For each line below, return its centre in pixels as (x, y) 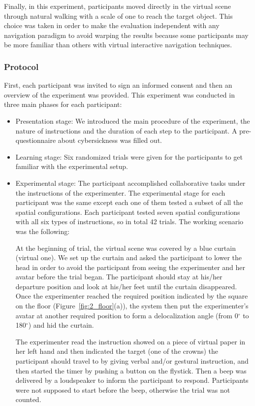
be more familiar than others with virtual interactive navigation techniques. (118, 45)
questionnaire (36, 140)
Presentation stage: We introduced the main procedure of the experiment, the (133, 120)
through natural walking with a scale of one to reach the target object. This (118, 16)
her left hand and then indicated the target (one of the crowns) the (117, 351)
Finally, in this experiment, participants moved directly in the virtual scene (118, 6)
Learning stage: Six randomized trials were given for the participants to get (129, 156)
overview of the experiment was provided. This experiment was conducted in (119, 94)
